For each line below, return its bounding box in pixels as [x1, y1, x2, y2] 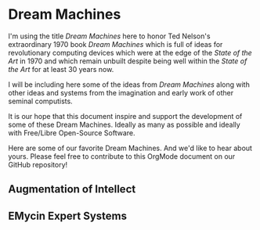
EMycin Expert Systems [8, 209, 128, 222]
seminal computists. [8, 96, 73, 106]
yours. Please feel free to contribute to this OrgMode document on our [8, 151, 236, 161]
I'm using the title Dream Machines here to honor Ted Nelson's [8, 31, 211, 41]
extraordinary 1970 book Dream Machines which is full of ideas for [8, 39, 223, 49]
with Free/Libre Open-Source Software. [8, 128, 135, 138]
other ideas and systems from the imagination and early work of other [8, 88, 233, 97]
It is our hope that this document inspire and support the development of [8, 111, 243, 120]
